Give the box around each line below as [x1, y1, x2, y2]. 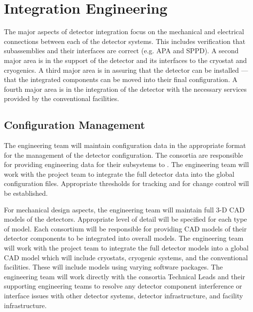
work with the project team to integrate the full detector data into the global [4, 168, 234, 179]
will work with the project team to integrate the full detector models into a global [4, 243, 249, 253]
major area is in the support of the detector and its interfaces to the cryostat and [4, 55, 247, 65]
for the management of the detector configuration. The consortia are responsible [4, 149, 243, 160]
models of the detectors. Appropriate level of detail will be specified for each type [4, 214, 247, 224]
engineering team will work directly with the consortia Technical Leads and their [4, 271, 245, 281]
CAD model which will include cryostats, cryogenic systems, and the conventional [4, 252, 248, 262]
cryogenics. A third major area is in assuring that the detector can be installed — [4, 64, 248, 75]
